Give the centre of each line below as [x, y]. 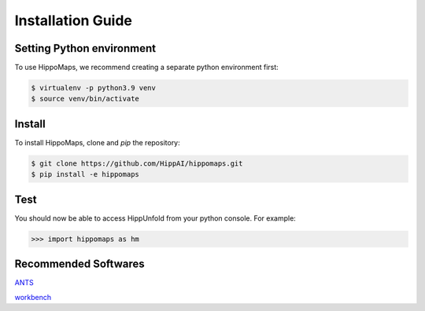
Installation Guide [74, 20]
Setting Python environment [85, 48]
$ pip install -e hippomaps [85, 174]
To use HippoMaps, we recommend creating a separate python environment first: [146, 68]
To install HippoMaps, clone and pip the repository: [97, 142]
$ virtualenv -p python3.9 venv [94, 88]
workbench [33, 297]
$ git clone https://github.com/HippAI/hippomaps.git [137, 163]
